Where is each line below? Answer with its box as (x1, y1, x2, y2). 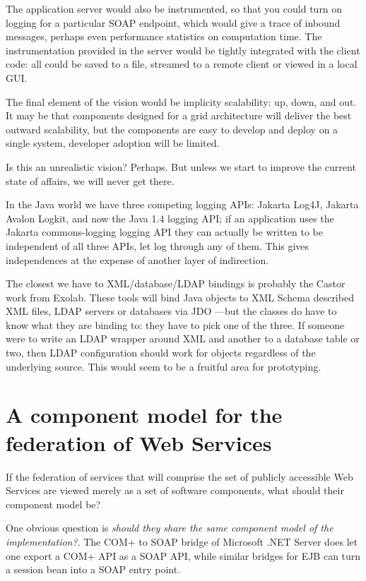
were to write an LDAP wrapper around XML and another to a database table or (6, 331, 360, 346)
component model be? (6, 496, 101, 511)
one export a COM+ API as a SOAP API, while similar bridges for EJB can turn (6, 548, 361, 563)
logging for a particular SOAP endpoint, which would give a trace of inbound (6, 15, 341, 30)
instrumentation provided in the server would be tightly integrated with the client (6, 42, 360, 57)
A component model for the (6, 400, 283, 429)
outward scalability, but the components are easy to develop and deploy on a (6, 121, 338, 136)
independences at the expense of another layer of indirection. (6, 252, 269, 267)
